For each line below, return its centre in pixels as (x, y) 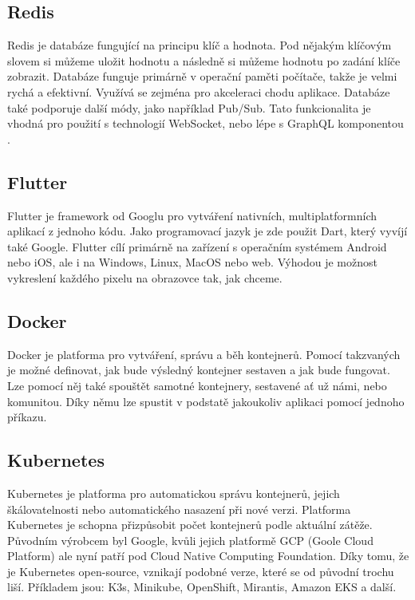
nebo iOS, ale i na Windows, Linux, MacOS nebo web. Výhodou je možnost (192, 262)
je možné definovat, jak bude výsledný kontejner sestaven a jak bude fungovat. (199, 370)
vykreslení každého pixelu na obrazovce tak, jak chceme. (145, 277)
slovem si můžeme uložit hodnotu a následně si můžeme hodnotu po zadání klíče (204, 60)
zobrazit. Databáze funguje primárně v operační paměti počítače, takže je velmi (202, 76)
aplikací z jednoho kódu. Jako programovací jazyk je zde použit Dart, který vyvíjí (207, 231)
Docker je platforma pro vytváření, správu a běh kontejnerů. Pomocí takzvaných (204, 354)
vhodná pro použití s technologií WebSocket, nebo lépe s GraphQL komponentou (206, 123)
